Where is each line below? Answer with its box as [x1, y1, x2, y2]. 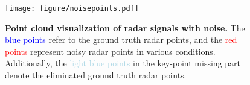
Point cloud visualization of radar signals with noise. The [5, 21, 245, 34]
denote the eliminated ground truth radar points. [5, 69, 187, 81]
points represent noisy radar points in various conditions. [5, 45, 216, 57]
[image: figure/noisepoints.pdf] [5, 4, 139, 13]
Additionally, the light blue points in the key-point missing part [5, 57, 241, 69]
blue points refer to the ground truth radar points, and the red [5, 33, 237, 46]
